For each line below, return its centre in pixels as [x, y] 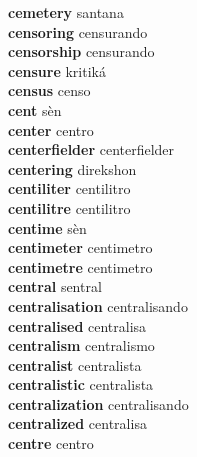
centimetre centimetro [80, 266]
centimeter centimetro [80, 247]
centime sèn [47, 227]
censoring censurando [78, 31]
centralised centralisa [77, 325]
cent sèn [35, 109]
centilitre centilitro [69, 207]
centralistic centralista [81, 384]
